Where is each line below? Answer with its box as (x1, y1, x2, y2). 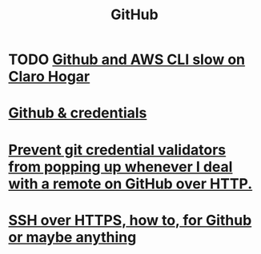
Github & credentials (8, 104, 147, 122)
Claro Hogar (8, 68, 90, 85)
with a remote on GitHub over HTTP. (8, 174, 253, 192)
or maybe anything (8, 228, 137, 246)
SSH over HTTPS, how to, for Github (8, 211, 252, 229)
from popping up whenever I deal (8, 157, 233, 176)
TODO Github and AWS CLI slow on (8, 50, 246, 69)
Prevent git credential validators (8, 141, 227, 159)
